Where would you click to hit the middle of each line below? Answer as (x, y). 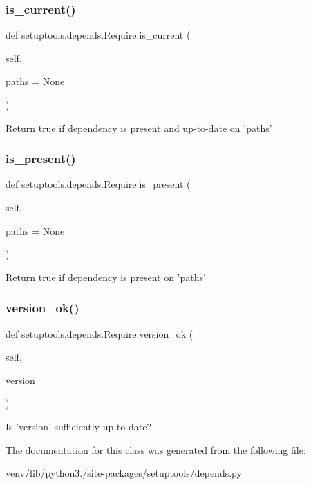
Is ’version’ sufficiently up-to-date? (79, 426)
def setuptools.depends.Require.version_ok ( (100, 333)
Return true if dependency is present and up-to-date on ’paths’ (139, 127)
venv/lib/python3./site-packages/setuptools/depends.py (124, 473)
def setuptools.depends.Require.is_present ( (98, 184)
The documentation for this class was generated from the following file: (156, 449)
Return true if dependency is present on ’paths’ (106, 277)
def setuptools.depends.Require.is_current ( (98, 35)
